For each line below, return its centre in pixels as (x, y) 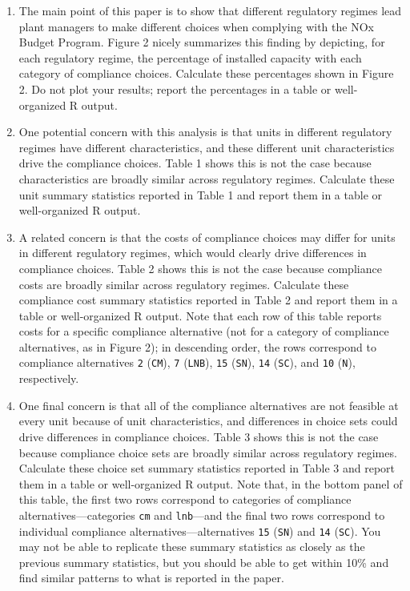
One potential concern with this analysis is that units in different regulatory (205, 132)
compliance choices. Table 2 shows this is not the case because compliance (200, 268)
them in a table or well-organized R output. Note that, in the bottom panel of (211, 483)
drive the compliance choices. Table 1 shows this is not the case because (195, 163)
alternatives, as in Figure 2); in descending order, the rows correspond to (197, 346)
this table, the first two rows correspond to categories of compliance (185, 499)
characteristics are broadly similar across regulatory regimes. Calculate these (207, 178)
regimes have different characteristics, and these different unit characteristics (207, 147)
